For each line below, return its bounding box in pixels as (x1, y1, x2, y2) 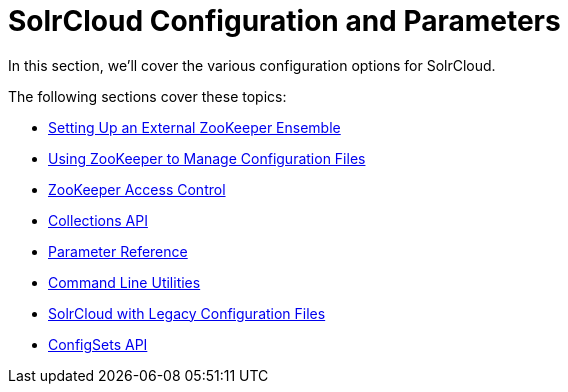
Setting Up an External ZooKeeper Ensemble (48, 118, 341, 136)
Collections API (48, 211, 148, 229)
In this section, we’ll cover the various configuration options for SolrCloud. (8, 56, 496, 74)
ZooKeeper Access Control (48, 180, 226, 198)
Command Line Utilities (48, 273, 201, 291)
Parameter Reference (48, 242, 188, 260)
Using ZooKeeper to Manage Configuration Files (48, 149, 366, 167)
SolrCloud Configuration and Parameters (8, 4, 561, 38)
